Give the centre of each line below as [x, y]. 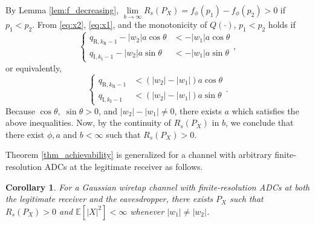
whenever [147, 211]
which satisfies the [265, 110]
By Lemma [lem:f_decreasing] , [62, 10]
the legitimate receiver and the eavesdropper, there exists [109, 199]
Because [20, 110]
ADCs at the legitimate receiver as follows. [124, 166]
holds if [282, 24]
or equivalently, [34, 67]
